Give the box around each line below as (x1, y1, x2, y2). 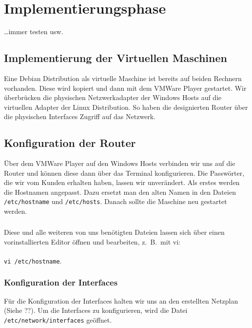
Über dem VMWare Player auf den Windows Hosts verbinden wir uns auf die (4, 158, 235, 168)
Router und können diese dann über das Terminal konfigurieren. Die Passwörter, (4, 167, 245, 178)
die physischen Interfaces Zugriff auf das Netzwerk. (4, 111, 156, 122)
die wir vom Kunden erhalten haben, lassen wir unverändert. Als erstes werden (4, 177, 240, 187)
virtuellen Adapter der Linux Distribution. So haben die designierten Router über (4, 102, 248, 112)
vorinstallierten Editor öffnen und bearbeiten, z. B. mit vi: (4, 236, 180, 246)
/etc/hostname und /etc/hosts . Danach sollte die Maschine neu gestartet (4, 196, 227, 206)
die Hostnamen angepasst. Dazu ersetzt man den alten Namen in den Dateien (4, 186, 236, 197)
